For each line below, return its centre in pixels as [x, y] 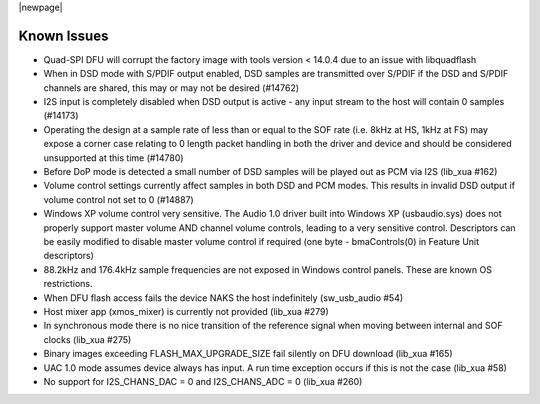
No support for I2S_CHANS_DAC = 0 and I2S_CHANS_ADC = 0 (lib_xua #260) [203, 381]
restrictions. [68, 284]
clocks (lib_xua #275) [87, 339]
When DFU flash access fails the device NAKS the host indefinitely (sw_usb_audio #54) [223, 297]
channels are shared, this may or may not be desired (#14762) [171, 87]
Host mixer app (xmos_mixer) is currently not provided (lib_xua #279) [186, 311]
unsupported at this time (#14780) [113, 157]
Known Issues [63, 35]
